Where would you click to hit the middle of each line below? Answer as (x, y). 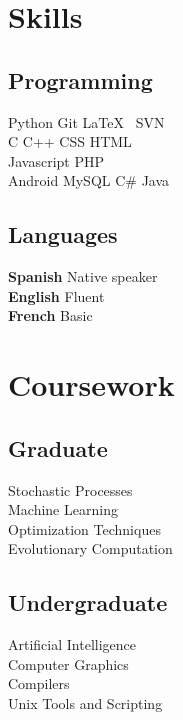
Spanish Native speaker (83, 276)
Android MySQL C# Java (89, 180)
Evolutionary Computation (90, 548)
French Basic (50, 315)
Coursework (91, 384)
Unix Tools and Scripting (85, 702)
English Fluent (56, 295)
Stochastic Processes (70, 489)
